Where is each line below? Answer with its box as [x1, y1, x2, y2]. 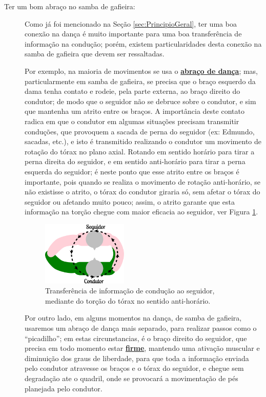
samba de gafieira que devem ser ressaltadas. [25, 48, 165, 59]
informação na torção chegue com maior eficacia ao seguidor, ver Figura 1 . [25, 206, 258, 217]
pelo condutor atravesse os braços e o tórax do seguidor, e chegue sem [25, 363, 244, 373]
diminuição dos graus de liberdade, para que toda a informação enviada [25, 352, 249, 363]
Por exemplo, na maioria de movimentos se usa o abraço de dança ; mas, [25, 65, 258, 76]
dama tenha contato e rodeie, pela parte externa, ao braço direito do [25, 86, 240, 96]
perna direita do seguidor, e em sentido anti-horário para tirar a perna [25, 156, 245, 167]
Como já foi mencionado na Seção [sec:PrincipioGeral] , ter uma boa [25, 18, 237, 29]
